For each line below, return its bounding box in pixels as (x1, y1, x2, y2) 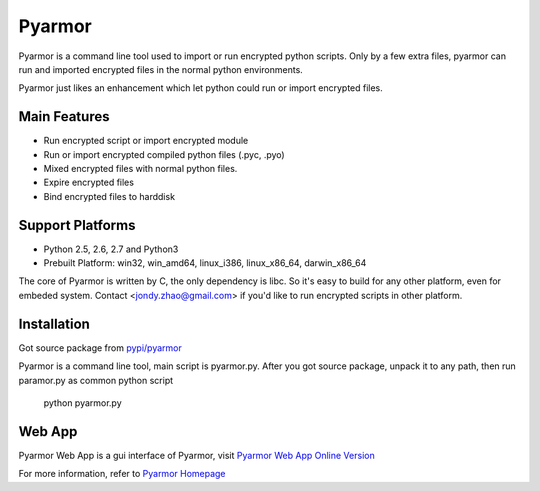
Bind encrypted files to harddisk (43, 190, 175, 202)
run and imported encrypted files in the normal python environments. (18, 63, 304, 75)
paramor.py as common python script (18, 374, 174, 386)
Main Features (18, 108, 110, 125)
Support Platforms (18, 216, 136, 234)
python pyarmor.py (43, 396, 122, 409)
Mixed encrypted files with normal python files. (43, 163, 238, 175)
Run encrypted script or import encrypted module (43, 135, 249, 147)
